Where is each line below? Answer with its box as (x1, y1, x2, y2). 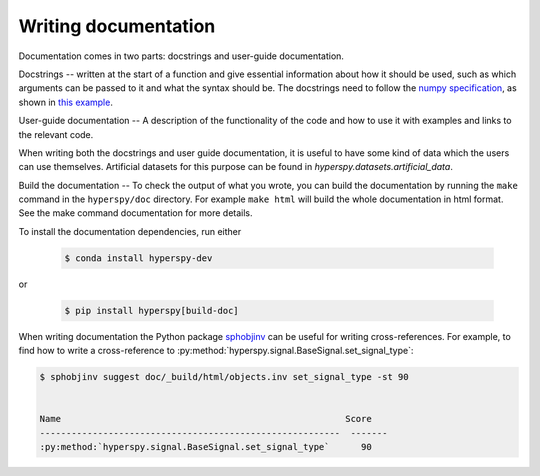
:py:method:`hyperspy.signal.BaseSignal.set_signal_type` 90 (39, 441, 372, 453)
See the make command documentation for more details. (18, 207, 254, 219)
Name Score (39, 413, 372, 425)
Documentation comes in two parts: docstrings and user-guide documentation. (18, 50, 345, 62)
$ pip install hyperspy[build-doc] (64, 305, 239, 316)
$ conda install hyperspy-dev (64, 252, 213, 264)
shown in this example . (18, 96, 114, 108)
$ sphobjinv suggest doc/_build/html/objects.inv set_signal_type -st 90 (39, 371, 409, 383)
